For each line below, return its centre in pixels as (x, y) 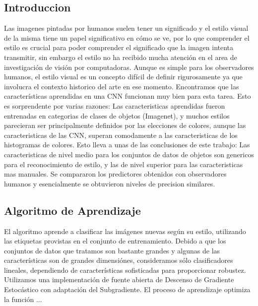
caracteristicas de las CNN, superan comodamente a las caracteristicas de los (121, 135)
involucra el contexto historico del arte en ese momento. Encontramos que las (122, 86)
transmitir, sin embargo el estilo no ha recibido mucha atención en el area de (121, 57)
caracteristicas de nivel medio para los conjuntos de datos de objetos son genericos (129, 154)
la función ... (23, 299)
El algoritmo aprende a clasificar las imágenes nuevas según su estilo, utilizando (125, 231)
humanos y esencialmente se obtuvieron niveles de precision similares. (110, 183)
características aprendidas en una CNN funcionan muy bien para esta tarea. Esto (128, 96)
